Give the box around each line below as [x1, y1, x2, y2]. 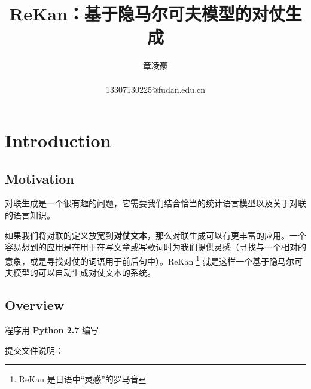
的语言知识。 [5, 209, 55, 221]
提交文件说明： [5, 344, 63, 356]
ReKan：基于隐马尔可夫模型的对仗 [9, 1, 285, 26]
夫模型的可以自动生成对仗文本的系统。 [5, 266, 155, 279]
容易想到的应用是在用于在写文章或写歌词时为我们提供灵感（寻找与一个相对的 [5, 241, 306, 253]
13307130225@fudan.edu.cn [105, 83, 206, 95]
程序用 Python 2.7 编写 [5, 323, 99, 336]
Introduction [5, 128, 111, 153]
